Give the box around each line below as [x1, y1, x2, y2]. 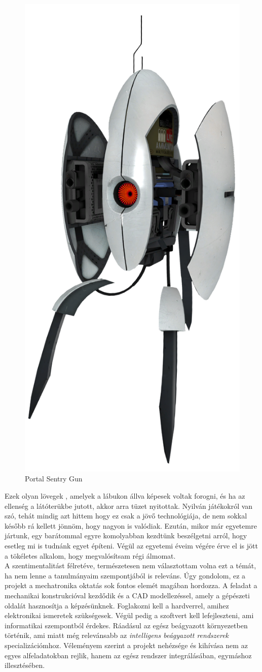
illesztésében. [5, 660, 45, 670]
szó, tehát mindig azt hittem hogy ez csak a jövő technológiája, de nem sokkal [5, 510, 247, 521]
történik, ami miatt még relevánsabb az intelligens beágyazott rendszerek [5, 630, 229, 640]
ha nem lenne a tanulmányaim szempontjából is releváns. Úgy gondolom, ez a [5, 570, 246, 581]
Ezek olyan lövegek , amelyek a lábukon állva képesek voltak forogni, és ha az [5, 491, 245, 501]
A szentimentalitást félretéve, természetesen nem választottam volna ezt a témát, [5, 560, 256, 571]
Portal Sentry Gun [25, 473, 83, 484]
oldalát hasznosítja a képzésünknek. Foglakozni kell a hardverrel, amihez [5, 600, 229, 610]
